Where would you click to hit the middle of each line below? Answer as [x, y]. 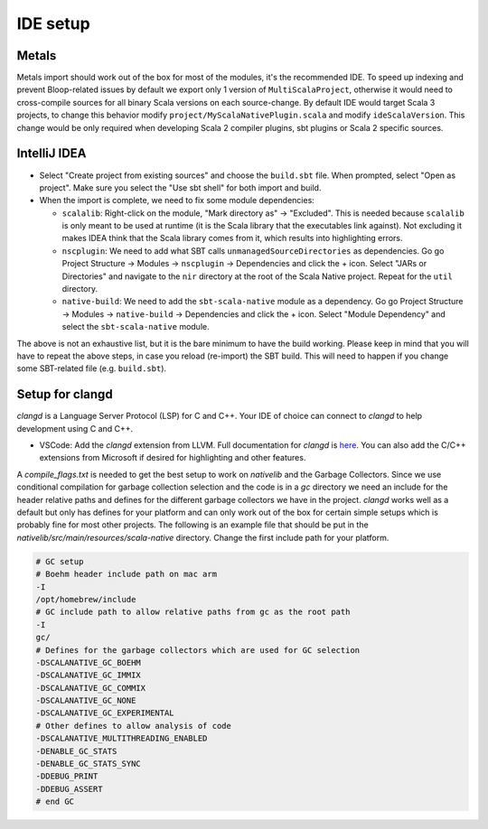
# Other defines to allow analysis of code [134, 726]
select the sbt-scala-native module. [136, 327]
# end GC [55, 802]
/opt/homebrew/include [86, 599]
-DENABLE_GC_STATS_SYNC [89, 764]
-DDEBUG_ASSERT [69, 789]
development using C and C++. [75, 428]
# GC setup [60, 561]
